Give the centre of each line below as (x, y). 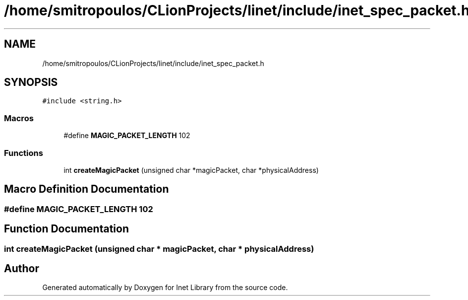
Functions (24, 153)
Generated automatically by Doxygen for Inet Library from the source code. (165, 288)
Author (22, 269)
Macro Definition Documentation (87, 189)
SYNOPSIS (31, 82)
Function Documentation (66, 229)
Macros (19, 118)
